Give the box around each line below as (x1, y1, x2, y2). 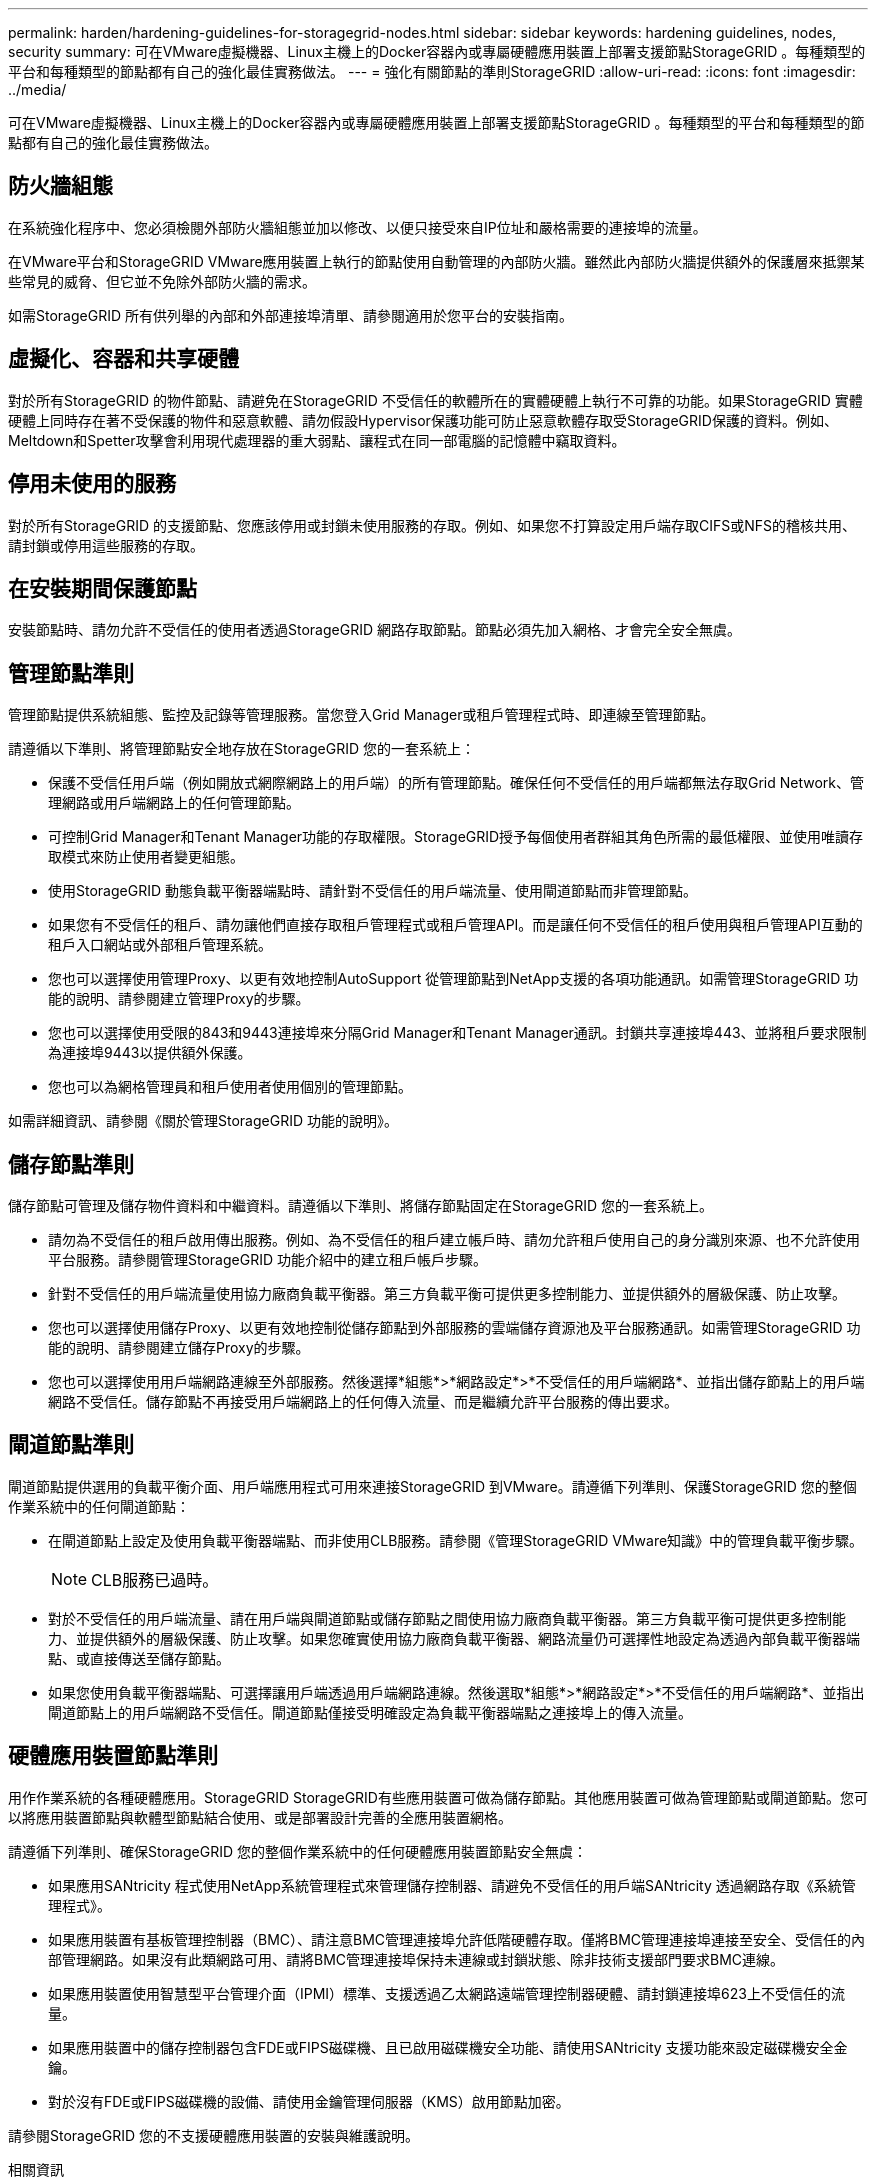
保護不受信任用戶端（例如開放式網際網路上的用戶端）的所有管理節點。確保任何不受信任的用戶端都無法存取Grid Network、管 (48, 774, 865, 792)
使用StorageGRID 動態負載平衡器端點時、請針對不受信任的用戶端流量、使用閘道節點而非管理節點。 (48, 882, 697, 900)
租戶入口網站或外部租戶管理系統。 (48, 936, 272, 954)
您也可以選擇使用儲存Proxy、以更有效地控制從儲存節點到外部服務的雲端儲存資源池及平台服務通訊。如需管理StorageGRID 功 (48, 1319, 861, 1337)
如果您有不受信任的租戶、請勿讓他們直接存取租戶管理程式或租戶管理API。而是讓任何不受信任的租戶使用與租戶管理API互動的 (48, 916, 863, 934)
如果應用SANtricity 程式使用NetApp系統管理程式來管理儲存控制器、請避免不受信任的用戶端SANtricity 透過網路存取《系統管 (48, 1876, 856, 1894)
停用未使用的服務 (8, 471, 176, 497)
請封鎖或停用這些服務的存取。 (8, 536, 204, 554)
